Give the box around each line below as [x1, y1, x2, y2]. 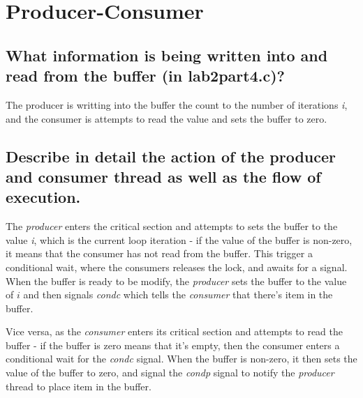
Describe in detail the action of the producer [6, 145, 336, 167]
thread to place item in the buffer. [6, 378, 151, 393]
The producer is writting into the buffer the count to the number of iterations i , [6, 97, 348, 112]
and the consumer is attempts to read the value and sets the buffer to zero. [6, 111, 327, 125]
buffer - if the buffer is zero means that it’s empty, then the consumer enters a [6, 337, 340, 352]
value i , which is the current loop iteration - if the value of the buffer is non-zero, [6, 232, 353, 247]
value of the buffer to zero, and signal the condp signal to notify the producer [6, 365, 334, 380]
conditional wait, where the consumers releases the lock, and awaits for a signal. [6, 259, 348, 274]
